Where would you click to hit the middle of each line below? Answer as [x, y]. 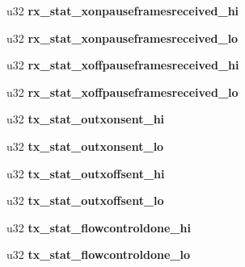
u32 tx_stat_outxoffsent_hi [86, 173]
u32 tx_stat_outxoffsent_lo [85, 200]
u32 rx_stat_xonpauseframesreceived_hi [123, 10]
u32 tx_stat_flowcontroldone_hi [99, 227]
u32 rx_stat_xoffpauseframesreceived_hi [123, 65]
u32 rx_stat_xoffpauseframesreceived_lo [122, 92]
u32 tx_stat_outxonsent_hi [86, 119]
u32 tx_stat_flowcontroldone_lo [99, 254]
